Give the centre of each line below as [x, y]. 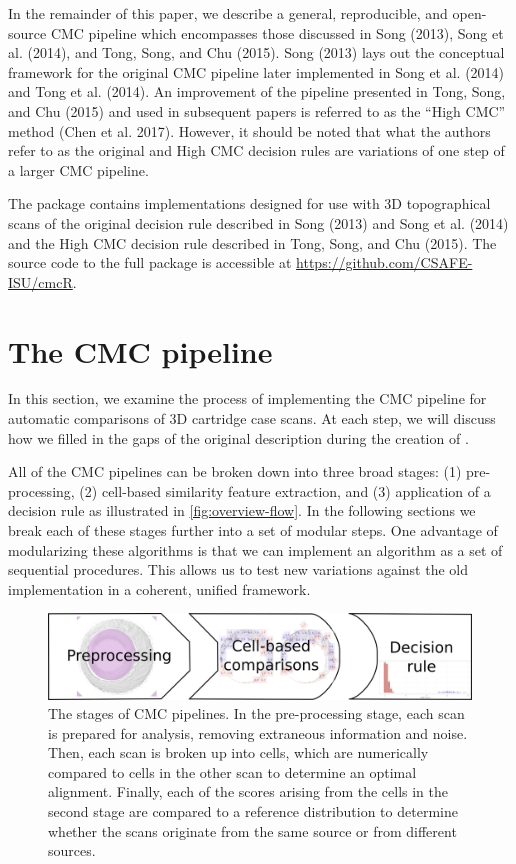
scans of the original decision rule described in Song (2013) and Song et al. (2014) [258, 222]
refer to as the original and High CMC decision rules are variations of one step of [256, 150]
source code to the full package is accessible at [150, 262]
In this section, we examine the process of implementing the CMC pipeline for [247, 398]
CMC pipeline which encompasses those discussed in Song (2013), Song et [277, 32]
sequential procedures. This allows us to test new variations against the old [238, 569]
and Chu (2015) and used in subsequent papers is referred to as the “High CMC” [257, 110]
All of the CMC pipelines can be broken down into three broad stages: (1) [235, 471]
